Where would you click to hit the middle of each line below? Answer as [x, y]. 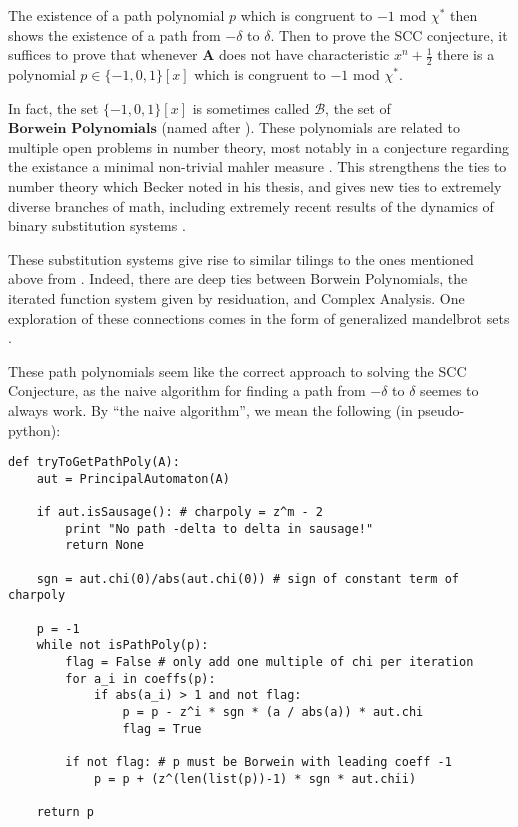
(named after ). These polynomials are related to [310, 127]
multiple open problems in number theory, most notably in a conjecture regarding [258, 146]
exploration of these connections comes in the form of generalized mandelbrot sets [259, 317]
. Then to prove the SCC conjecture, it [389, 34]
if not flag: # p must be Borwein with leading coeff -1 [258, 761]
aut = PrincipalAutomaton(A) [133, 478]
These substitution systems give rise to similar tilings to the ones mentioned [241, 258]
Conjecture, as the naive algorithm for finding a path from [187, 390]
